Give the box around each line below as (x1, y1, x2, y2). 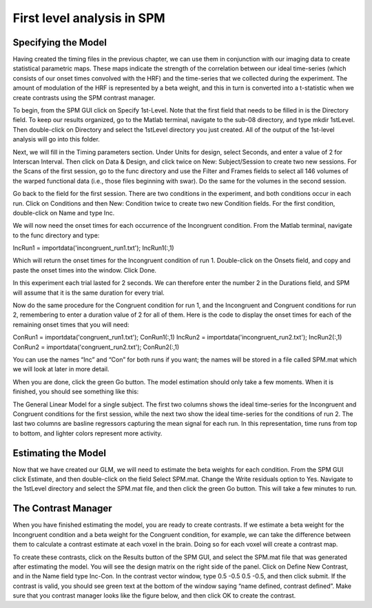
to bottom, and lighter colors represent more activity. (12, 429, 163, 438)
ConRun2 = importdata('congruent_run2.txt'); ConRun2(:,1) (12, 342, 180, 351)
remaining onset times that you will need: (12, 320, 130, 328)
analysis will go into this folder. (12, 135, 100, 144)
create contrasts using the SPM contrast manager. (12, 93, 156, 101)
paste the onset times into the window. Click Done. (12, 266, 157, 274)
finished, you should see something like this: (12, 387, 139, 396)
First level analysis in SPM (12, 10, 165, 26)
